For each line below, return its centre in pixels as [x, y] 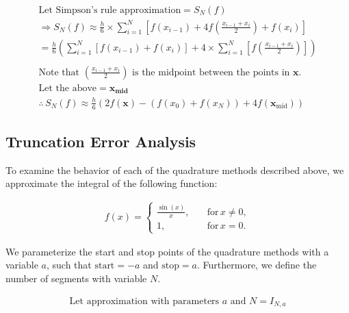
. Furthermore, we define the [257, 265]
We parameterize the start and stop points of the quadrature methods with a [167, 251]
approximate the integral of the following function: [112, 183]
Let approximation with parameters [144, 301]
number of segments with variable [76, 278]
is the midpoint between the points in [211, 72]
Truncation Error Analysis [101, 141]
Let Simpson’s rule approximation [110, 11]
